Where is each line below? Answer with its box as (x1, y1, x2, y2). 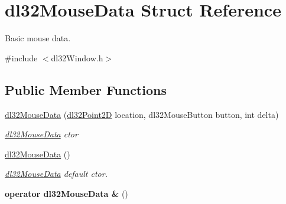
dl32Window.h (51, 51, 103, 64)
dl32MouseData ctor (5, 128, 78, 140)
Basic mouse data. (5, 32, 71, 44)
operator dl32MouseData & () (5, 187, 128, 199)
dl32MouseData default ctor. (5, 167, 108, 180)
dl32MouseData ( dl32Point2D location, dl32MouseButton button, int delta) (5, 108, 279, 120)
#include (5, 51, 38, 64)
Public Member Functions (5, 80, 167, 98)
